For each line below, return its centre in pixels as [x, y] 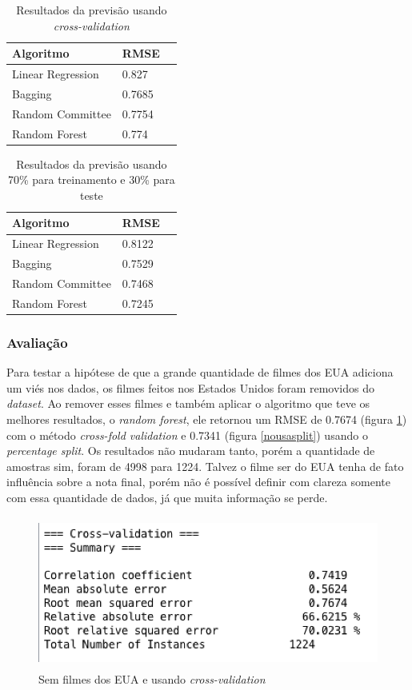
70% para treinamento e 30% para [91, 179]
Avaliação [37, 342]
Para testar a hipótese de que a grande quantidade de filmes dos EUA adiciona [200, 372]
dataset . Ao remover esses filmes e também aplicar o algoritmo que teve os [188, 403]
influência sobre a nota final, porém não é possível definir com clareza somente [198, 482]
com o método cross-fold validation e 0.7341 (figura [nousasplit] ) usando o [187, 435]
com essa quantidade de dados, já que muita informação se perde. [167, 497]
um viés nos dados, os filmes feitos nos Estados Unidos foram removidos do [190, 387]
